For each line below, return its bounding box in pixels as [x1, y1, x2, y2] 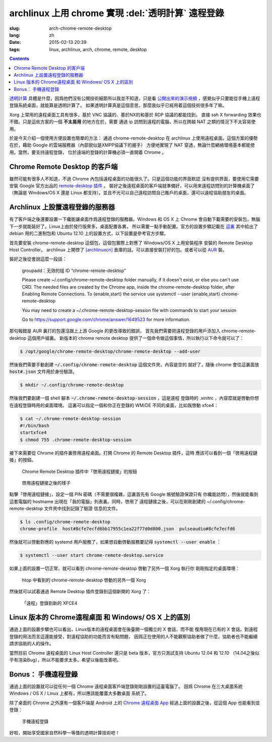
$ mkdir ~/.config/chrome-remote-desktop [20, 382, 124, 388]
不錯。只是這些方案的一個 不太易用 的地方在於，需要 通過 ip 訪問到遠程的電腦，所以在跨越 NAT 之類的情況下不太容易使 [9, 119, 256, 125]
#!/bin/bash [20, 422, 50, 429]
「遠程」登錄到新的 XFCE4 [22, 600, 78, 606]
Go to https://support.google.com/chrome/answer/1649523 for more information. [22, 316, 191, 323]
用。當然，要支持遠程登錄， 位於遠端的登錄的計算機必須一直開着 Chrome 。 [9, 149, 167, 155]
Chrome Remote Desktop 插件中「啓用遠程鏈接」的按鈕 [22, 468, 138, 474]
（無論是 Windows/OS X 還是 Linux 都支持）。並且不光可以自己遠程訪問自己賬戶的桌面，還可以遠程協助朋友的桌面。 [9, 190, 249, 196]
